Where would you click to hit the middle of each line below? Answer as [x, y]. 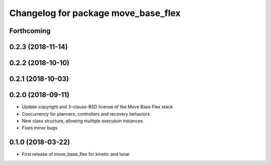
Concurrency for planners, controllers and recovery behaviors [86, 114]
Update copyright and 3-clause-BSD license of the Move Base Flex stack [97, 107]
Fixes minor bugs [40, 128]
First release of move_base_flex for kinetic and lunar [76, 154]
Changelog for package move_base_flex [95, 13]
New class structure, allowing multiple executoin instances [82, 121]
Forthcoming [30, 31]
